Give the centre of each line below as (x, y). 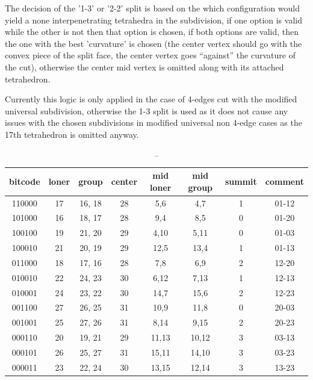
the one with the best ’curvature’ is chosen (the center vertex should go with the (153, 43)
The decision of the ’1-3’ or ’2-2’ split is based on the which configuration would (152, 8)
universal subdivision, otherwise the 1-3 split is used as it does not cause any (147, 110)
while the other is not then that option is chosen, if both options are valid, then (152, 32)
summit (241, 181)
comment (284, 181)
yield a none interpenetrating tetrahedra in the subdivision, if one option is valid (153, 20)
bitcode (25, 181)
